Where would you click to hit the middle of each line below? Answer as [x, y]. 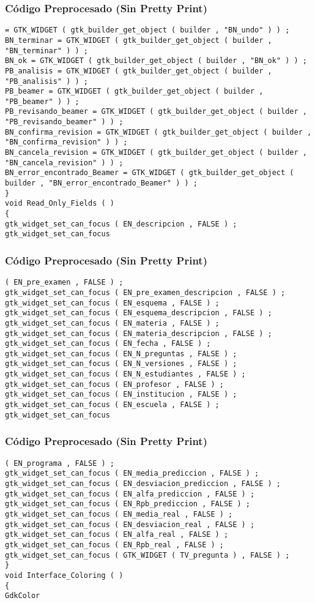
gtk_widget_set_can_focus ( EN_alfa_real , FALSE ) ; [117, 535]
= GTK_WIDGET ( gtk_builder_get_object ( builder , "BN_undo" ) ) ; [147, 30]
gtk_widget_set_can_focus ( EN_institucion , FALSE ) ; [121, 395]
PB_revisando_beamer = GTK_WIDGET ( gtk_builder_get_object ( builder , [156, 112]
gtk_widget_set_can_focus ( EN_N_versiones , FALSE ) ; [121, 364]
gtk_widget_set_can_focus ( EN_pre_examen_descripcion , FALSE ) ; [145, 292]
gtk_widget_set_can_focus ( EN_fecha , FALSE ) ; [108, 344]
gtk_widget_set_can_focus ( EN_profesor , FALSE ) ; [114, 384]
